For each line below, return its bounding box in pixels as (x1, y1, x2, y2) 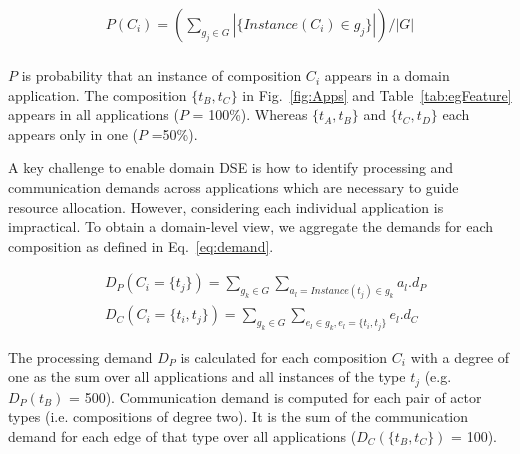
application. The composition (8, 84, 187, 105)
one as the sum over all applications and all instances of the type (8, 366, 406, 387)
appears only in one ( (8, 123, 139, 144)
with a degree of (410, 346, 510, 367)
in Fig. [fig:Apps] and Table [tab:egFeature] (242, 84, 512, 105)
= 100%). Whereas (192, 104, 308, 125)
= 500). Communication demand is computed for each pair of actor (69, 386, 482, 407)
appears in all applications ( (8, 104, 179, 125)
